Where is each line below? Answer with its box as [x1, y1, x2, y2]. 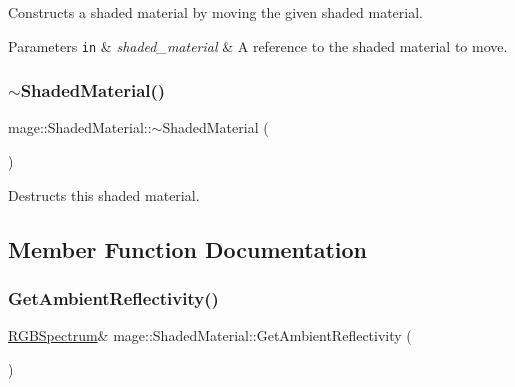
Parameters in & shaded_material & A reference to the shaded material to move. [8, 35, 508, 56]
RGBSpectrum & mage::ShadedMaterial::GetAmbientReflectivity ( [8, 325, 412, 346]
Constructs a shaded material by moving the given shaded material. [8, 2, 423, 22]
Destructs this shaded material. [8, 184, 200, 205]
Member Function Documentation [8, 233, 368, 264]
